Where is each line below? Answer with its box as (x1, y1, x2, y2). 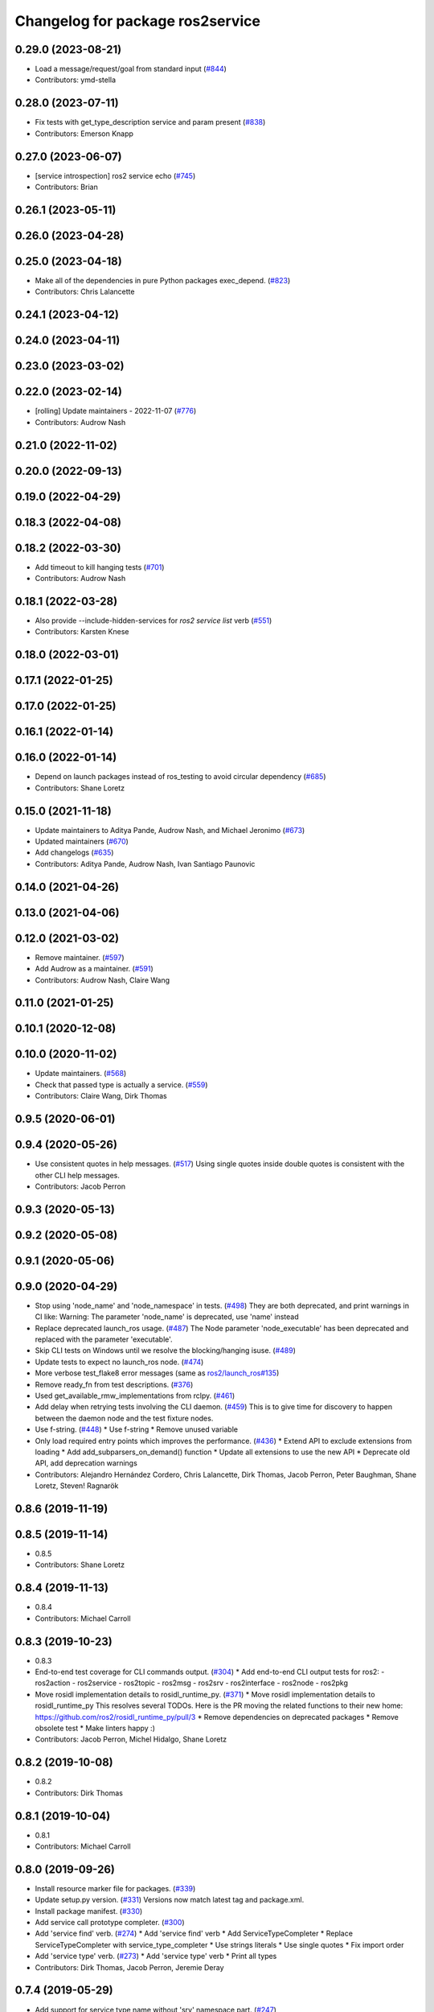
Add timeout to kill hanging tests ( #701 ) (35, 562, 165, 571)
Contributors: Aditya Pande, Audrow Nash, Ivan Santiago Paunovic (35, 859, 256, 868)
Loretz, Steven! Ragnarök (35, 1481, 119, 1490)
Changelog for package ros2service (14, 12, 261, 30)
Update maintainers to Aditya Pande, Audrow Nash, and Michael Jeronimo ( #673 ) (35, 825, 305, 835)
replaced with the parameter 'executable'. (35, 1334, 173, 1344)
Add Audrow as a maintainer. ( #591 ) (35, 964, 154, 974)
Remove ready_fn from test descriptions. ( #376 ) (35, 1379, 194, 1389)
